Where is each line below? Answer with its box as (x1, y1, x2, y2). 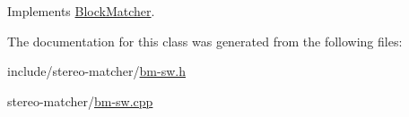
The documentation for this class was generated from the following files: (7, 31, 403, 50)
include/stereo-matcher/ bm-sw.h (7, 62, 186, 80)
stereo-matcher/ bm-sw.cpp (7, 91, 153, 110)
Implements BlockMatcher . (7, 2, 155, 20)
